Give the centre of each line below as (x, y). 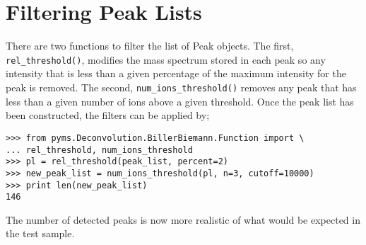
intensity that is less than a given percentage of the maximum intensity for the (176, 73)
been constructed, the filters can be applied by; (108, 115)
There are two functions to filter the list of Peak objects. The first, (150, 46)
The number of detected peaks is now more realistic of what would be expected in (183, 219)
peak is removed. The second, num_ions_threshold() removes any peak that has (181, 87)
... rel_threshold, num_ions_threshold (99, 150)
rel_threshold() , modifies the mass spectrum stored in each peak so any (166, 59)
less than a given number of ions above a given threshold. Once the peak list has (180, 101)
